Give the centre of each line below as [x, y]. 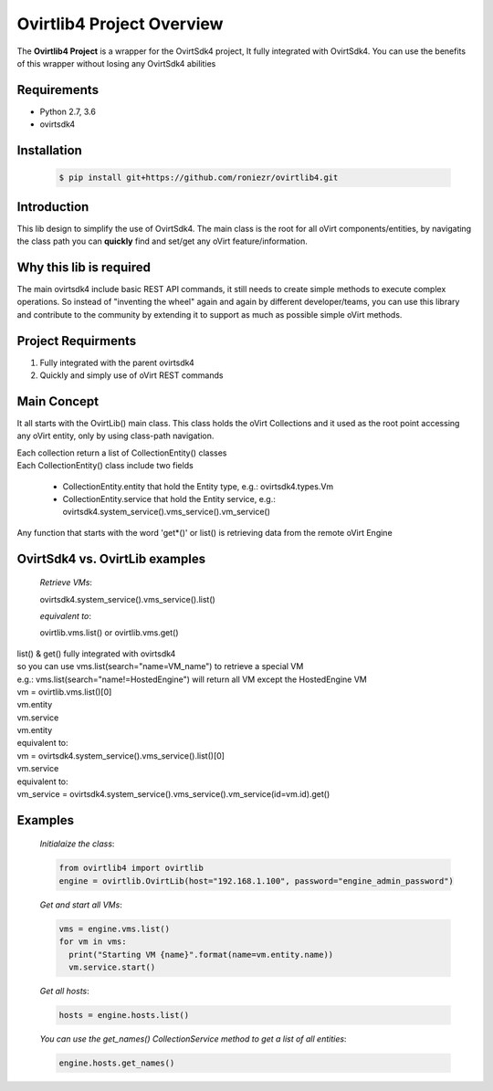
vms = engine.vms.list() [115, 928]
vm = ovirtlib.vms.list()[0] [64, 692]
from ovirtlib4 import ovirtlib [131, 868]
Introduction [53, 207]
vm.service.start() [112, 967]
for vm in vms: [93, 942]
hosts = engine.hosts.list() [124, 1015]
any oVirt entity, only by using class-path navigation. [115, 436]
